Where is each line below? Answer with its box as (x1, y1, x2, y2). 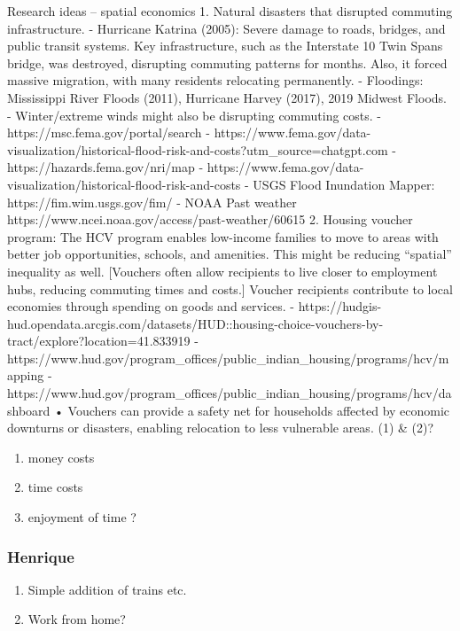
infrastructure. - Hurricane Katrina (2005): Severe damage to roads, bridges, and (7, 19, 446, 37)
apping (7, 366, 44, 385)
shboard (7, 401, 51, 419)
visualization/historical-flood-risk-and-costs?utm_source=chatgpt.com (7, 140, 388, 159)
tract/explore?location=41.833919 (7, 331, 191, 350)
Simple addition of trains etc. (27, 580, 187, 598)
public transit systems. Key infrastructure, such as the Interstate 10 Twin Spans (7, 36, 443, 55)
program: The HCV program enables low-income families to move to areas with (7, 227, 439, 245)
